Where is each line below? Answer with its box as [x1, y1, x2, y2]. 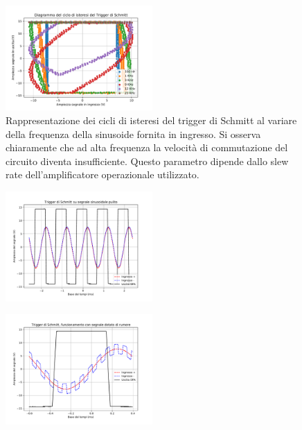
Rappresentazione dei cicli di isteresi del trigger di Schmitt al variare [6, 112, 297, 127]
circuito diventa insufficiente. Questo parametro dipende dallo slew [6, 153, 289, 168]
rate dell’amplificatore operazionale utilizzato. [6, 167, 199, 182]
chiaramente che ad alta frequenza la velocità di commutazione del [6, 140, 288, 155]
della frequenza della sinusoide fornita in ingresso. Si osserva [6, 126, 261, 141]
